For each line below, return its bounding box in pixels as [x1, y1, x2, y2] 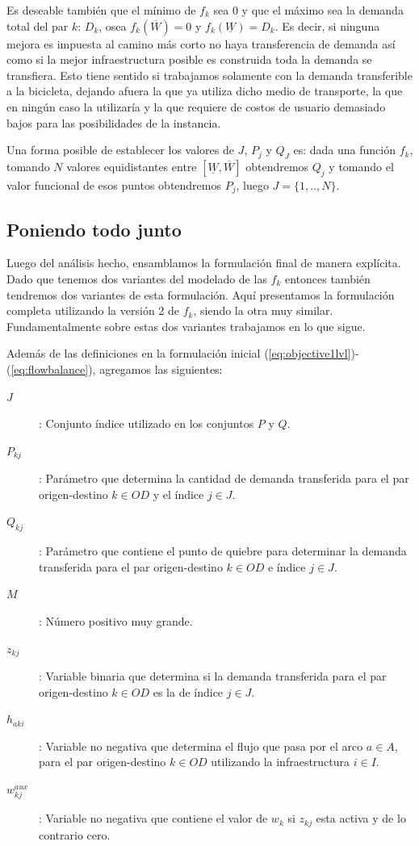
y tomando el [329, 157, 394, 174]
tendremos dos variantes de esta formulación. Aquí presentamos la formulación [6, 286, 395, 303]
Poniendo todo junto [6, 216, 182, 241]
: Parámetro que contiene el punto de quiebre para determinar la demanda [39, 542, 407, 559]
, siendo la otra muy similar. [193, 302, 333, 319]
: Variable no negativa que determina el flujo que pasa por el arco [39, 737, 363, 754]
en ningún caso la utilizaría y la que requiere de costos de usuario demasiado [6, 98, 386, 115]
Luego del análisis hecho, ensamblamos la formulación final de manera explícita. [6, 254, 401, 271]
